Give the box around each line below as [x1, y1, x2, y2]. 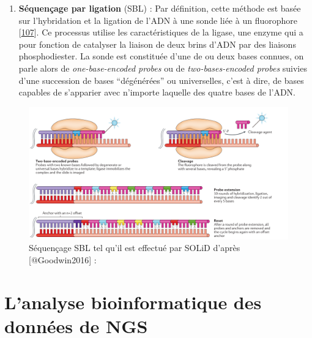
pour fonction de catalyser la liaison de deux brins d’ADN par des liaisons [18, 37, 296, 50]
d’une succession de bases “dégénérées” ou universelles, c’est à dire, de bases [18, 73, 304, 86]
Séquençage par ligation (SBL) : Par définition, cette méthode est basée [18, 2, 301, 14]
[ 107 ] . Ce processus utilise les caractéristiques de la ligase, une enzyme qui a [18, 26, 303, 39]
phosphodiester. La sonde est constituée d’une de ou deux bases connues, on [18, 50, 304, 62]
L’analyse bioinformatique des [4, 289, 262, 314]
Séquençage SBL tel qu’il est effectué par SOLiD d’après [29, 241, 240, 254]
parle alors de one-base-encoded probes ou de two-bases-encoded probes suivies [18, 61, 307, 74]
